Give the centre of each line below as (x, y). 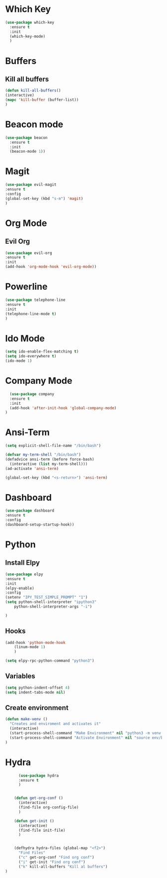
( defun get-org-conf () (39, 798)
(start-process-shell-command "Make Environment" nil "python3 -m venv (85, 733)
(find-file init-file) (42, 830)
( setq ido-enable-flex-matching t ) (42, 351)
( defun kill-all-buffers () (33, 90)
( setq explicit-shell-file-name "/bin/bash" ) (53, 446)
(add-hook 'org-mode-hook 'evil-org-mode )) (51, 267)
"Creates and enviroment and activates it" (55, 724)
